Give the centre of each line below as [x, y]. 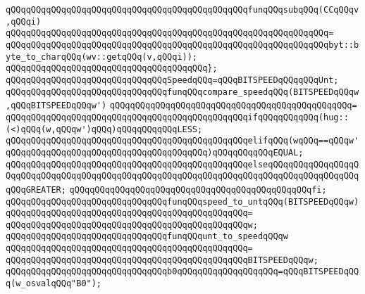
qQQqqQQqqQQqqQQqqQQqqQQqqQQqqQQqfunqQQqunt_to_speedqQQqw [147, 237]
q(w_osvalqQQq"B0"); [54, 284]
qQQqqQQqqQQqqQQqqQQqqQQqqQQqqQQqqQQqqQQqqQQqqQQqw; [132, 225]
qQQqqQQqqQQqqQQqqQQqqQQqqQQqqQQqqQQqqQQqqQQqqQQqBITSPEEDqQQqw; [162, 260]
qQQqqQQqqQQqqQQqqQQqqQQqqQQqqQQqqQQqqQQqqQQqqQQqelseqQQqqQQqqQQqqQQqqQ [182, 164]
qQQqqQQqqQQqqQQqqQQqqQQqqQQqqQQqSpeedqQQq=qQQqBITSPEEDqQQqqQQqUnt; [172, 80]
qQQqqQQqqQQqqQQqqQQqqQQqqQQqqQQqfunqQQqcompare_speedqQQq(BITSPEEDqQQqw [182, 92]
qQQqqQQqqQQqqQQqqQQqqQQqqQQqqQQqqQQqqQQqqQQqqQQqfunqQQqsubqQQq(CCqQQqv [182, 10]
